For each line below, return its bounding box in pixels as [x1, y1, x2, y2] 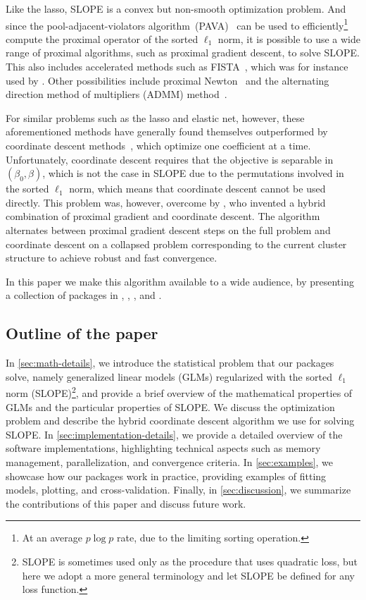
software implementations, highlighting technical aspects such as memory [6, 441, 321, 455]
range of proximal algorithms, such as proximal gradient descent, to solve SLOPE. [6, 45, 360, 60]
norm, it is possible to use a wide [217, 31, 361, 46]
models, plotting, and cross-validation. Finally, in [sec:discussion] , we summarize [6, 482, 351, 497]
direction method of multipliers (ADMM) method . [6, 87, 227, 102]
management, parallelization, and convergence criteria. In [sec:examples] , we [6, 454, 334, 469]
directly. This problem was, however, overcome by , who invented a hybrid [6, 195, 326, 209]
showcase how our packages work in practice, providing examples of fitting [6, 468, 327, 483]
